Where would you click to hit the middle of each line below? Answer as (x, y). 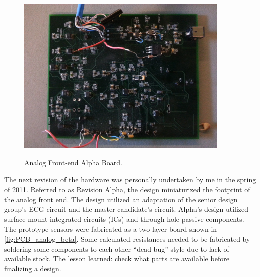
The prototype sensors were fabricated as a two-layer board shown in (111, 229)
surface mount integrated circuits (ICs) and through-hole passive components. (124, 219)
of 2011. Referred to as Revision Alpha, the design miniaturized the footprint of (127, 189)
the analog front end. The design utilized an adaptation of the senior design (121, 199)
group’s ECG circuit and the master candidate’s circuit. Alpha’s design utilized (126, 209)
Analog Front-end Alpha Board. (73, 162)
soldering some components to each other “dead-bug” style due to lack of (117, 248)
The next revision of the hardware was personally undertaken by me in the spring (130, 179)
